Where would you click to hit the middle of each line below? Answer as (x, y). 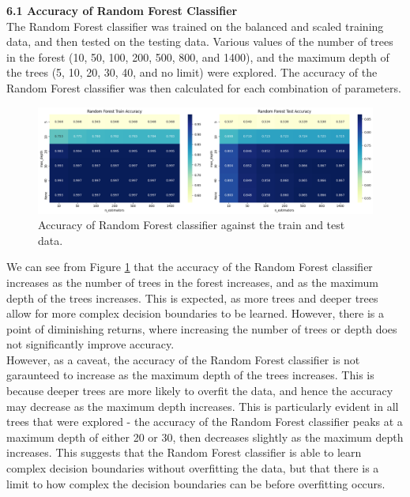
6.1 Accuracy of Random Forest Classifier (122, 10)
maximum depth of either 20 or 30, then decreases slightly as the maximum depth (205, 437)
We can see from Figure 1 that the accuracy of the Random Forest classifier (190, 267)
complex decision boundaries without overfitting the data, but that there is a (193, 468)
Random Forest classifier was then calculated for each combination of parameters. (204, 87)
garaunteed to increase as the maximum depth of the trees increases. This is (190, 375)
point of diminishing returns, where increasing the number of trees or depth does (202, 328)
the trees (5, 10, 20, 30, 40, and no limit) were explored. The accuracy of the (192, 72)
